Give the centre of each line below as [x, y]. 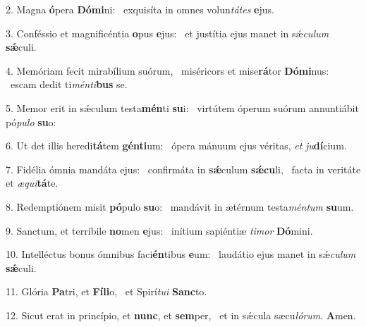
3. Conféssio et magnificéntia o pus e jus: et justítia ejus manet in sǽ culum [167, 33]
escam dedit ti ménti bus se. [69, 84]
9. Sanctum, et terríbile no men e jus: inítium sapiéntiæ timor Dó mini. [159, 230]
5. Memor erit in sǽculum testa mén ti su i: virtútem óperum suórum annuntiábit [182, 107]
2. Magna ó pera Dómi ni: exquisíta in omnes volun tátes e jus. [140, 9]
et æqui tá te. [32, 183]
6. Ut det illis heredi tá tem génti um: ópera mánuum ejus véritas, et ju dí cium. [176, 146]
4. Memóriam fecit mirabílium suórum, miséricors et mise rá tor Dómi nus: [167, 70]
